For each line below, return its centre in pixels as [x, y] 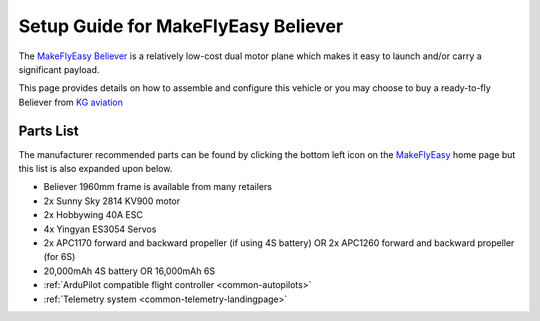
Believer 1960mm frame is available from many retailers [157, 187]
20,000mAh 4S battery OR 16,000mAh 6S [129, 271]
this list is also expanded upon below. [95, 169]
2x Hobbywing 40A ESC [93, 215]
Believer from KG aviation [71, 102]
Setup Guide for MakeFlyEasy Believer [181, 26]
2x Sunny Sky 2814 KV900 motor [111, 201]
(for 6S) [59, 257]
